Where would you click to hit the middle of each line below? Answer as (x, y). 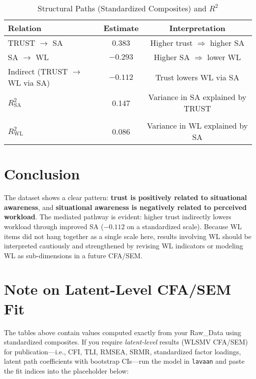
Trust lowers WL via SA (197, 77)
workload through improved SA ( (54, 226)
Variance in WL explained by (197, 125)
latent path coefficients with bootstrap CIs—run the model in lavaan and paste (124, 361)
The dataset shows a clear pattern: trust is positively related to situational (126, 197)
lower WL (224, 57)
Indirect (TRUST (38, 71)
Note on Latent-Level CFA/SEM (118, 289)
